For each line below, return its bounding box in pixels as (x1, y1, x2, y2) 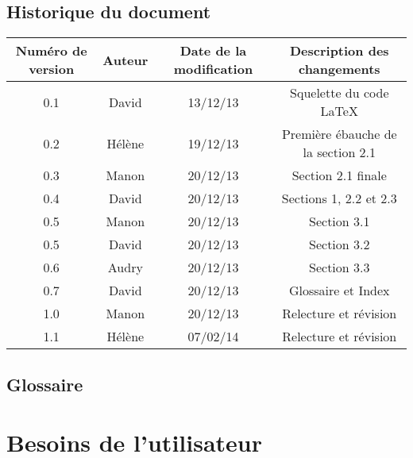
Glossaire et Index (288, 281, 390, 300)
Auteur (102, 50, 149, 69)
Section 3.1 (309, 212, 370, 231)
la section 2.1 (303, 143, 376, 162)
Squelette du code (290, 83, 389, 102)
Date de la (179, 41, 247, 60)
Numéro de (15, 41, 87, 60)
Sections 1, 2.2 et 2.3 (281, 189, 397, 208)
